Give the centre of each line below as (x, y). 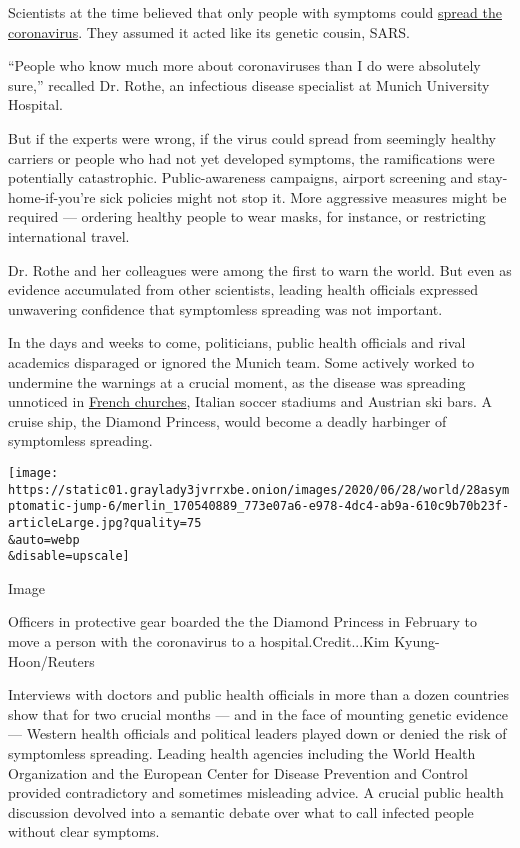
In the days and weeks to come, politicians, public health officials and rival (237, 342)
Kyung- (417, 641)
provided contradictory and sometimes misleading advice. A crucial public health (256, 792)
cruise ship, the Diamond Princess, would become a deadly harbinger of (227, 420)
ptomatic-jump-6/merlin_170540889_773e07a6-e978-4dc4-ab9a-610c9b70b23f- (259, 506)
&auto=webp (44, 539)
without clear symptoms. (84, 831)
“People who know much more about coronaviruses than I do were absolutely (244, 65)
